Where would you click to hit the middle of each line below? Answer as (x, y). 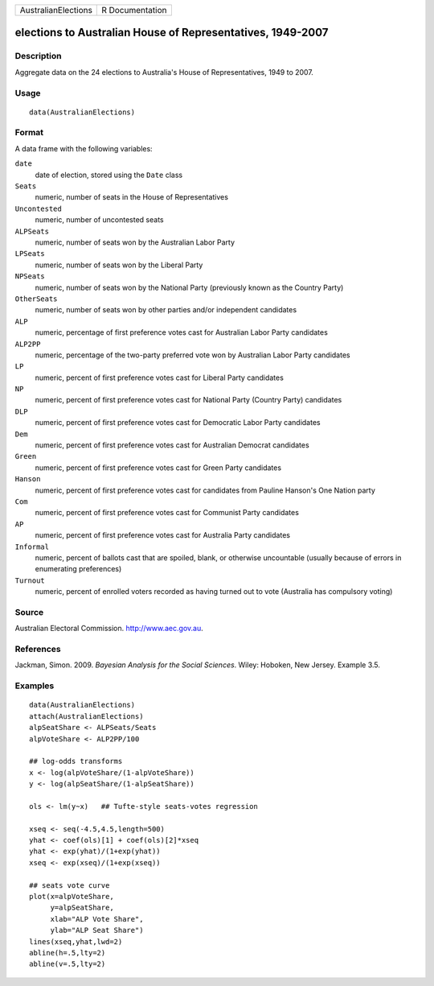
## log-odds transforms (76, 761)
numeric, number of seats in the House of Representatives (132, 197)
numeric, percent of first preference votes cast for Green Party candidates (158, 468)
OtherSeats (36, 299)
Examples (35, 686)
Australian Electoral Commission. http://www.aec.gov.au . (109, 629)
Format (29, 133)
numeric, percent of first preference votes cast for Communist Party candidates (167, 513)
